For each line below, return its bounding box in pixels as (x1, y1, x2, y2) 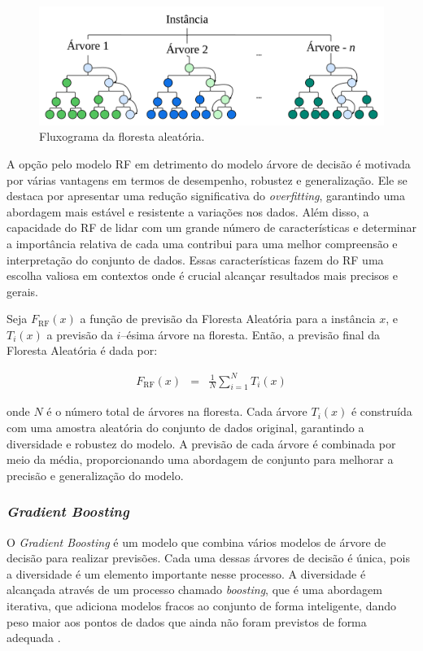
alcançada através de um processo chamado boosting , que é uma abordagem (7, 581, 382, 598)
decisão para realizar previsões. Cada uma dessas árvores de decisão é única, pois (7, 549, 410, 566)
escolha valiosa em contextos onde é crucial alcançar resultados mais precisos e (7, 267, 398, 284)
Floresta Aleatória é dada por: (7, 342, 158, 359)
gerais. (7, 282, 39, 299)
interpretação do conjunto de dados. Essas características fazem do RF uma (7, 251, 384, 268)
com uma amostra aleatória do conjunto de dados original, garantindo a (7, 418, 364, 435)
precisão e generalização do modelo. (7, 466, 184, 483)
